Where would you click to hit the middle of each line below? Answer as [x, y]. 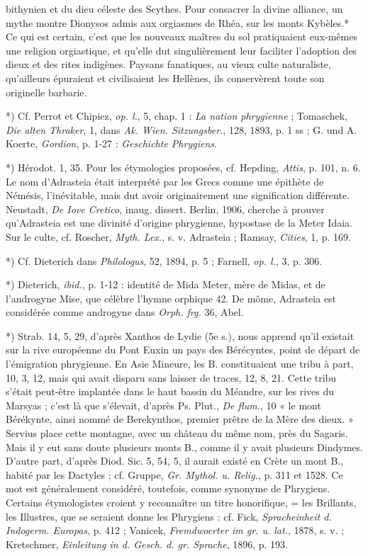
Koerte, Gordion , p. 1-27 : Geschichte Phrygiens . [111, 143]
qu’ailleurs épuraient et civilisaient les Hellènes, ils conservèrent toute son [165, 78]
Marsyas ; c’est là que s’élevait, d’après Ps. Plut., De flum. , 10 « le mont [163, 405]
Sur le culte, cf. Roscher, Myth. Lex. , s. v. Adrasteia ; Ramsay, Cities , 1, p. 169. [179, 236]
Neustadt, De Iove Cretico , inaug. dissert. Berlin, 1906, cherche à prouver [165, 209]
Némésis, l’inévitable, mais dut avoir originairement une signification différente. [178, 195]
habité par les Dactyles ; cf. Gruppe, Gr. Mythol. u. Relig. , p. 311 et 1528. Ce [174, 474]
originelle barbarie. [46, 92]
